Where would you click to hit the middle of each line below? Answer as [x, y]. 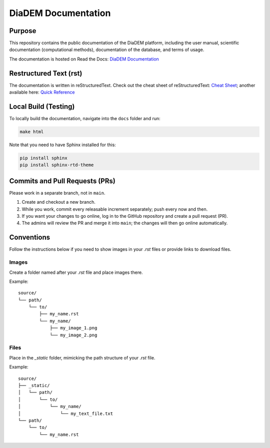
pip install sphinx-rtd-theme [57, 165]
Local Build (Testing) [42, 106]
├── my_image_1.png [73, 328]
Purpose [23, 31]
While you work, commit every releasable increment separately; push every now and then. [115, 209]
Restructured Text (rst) [46, 73]
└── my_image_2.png [73, 335]
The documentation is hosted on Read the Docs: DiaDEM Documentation [84, 59]
